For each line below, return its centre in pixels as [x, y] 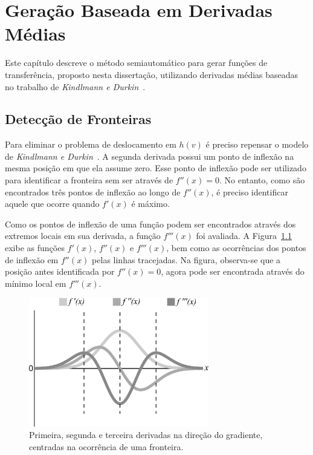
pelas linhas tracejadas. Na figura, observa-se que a [186, 259]
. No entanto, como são [262, 180]
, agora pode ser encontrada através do [233, 271]
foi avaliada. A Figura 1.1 [244, 236]
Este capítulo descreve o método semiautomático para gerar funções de [136, 63]
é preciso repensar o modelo [257, 144]
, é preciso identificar [250, 191]
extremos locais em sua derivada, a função [83, 236]
